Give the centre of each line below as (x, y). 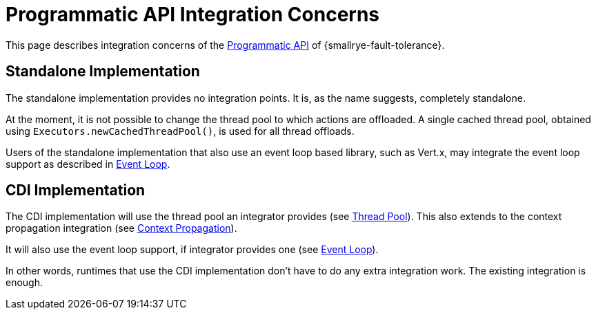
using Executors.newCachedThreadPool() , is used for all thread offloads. (180, 131)
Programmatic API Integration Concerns (193, 14)
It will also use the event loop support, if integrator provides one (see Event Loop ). (192, 250)
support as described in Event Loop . (88, 164)
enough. (24, 283)
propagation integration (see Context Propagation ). (121, 228)
